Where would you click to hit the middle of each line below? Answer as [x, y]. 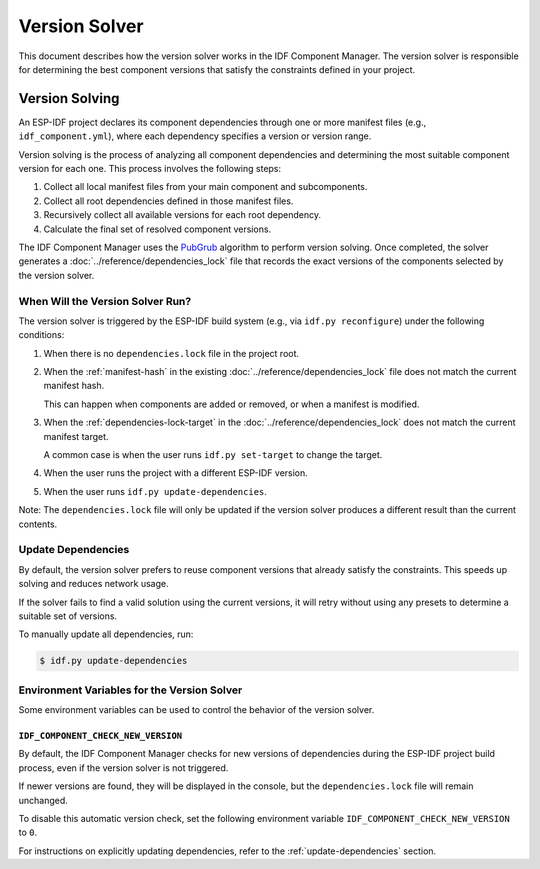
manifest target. [76, 436]
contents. [38, 524]
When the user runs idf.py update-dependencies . [155, 491]
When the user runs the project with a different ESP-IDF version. [176, 473]
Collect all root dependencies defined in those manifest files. [168, 201]
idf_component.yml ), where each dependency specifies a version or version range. [195, 136]
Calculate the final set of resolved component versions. [157, 229]
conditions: [41, 335]
